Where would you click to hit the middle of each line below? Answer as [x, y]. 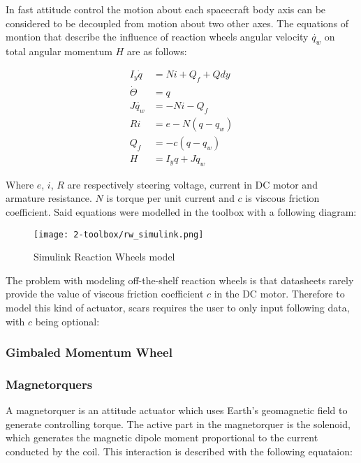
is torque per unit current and [170, 198]
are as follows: [157, 51]
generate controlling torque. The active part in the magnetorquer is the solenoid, [178, 424]
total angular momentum [59, 51]
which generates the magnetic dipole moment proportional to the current [162, 438]
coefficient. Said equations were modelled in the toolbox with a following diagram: [181, 212]
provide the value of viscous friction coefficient [105, 294]
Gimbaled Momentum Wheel [89, 352]
